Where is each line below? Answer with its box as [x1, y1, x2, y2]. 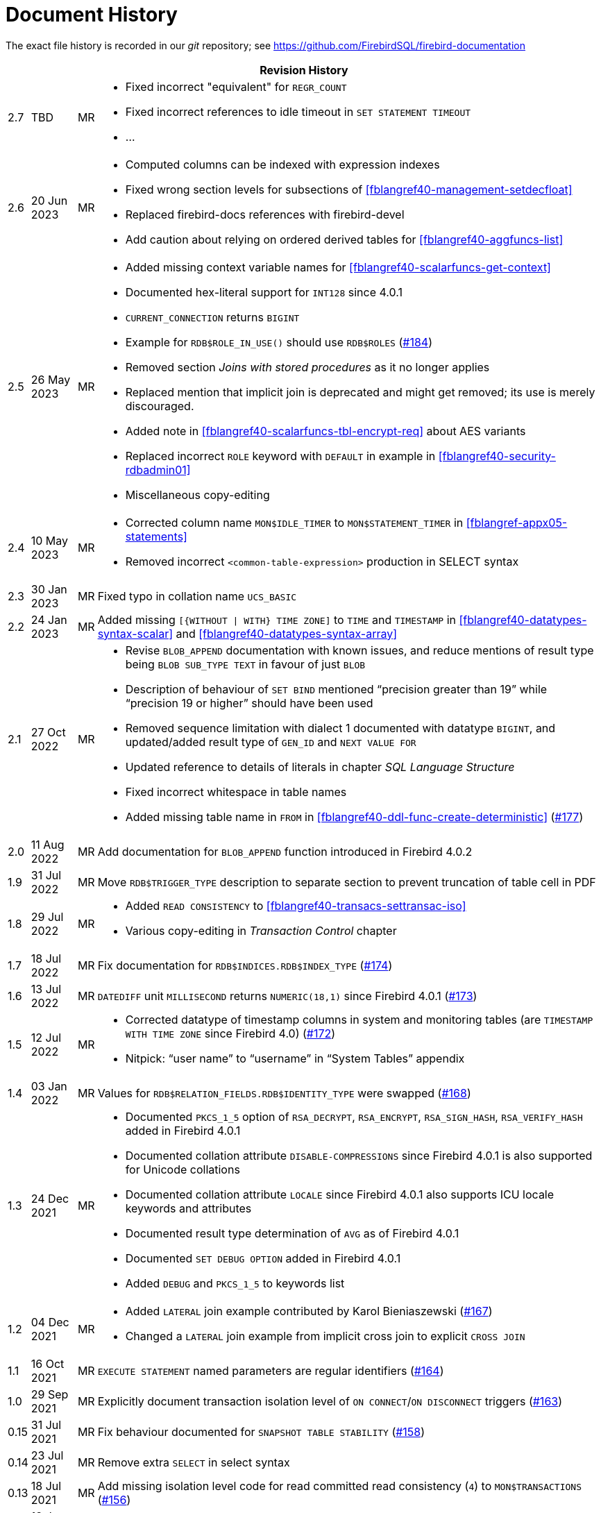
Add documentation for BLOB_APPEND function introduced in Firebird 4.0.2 [97, 844, 473, 859]
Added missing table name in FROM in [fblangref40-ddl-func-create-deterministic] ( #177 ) [125, 809, 584, 824]
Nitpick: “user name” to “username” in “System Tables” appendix [125, 1051, 465, 1065]
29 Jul [31, 909, 64, 924]
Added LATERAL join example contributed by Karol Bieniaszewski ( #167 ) [125, 1303, 493, 1318]
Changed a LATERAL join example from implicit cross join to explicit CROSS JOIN [125, 1328, 525, 1343]
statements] [125, 529, 187, 543]
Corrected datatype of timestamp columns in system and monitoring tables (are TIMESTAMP [125, 1012, 593, 1026]
